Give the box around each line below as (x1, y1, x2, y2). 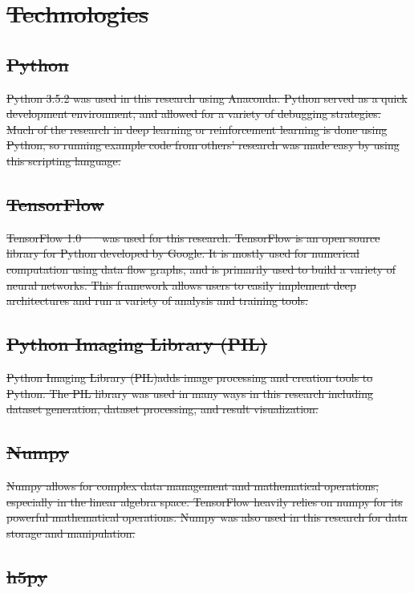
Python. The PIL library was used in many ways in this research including (6, 384, 373, 401)
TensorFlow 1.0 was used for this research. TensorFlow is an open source (6, 229, 380, 246)
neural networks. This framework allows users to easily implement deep (6, 276, 356, 293)
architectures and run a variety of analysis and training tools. (6, 292, 308, 309)
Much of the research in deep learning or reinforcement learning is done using (6, 120, 388, 137)
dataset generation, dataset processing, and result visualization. (6, 400, 319, 417)
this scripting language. (6, 152, 121, 169)
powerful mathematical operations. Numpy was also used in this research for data (6, 509, 408, 526)
